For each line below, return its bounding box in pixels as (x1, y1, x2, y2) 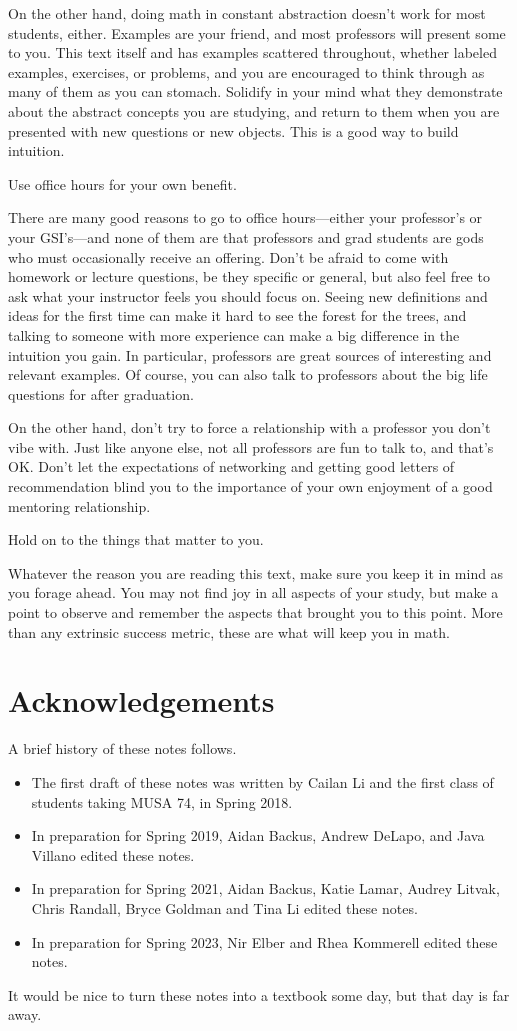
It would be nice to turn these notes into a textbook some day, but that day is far (8, 984, 510, 1005)
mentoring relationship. (8, 495, 151, 516)
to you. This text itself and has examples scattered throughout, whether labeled (8, 42, 497, 63)
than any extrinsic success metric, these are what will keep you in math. (8, 621, 450, 642)
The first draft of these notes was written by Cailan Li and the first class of (31, 771, 494, 792)
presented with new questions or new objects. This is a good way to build (8, 120, 459, 141)
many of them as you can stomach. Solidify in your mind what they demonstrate (8, 81, 503, 102)
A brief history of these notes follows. (8, 738, 237, 759)
